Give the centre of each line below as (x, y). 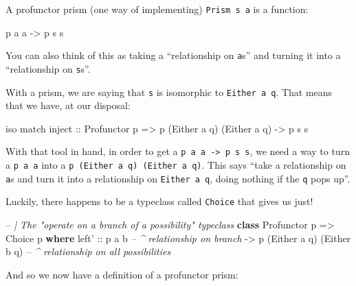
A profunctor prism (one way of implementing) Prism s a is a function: (157, 9)
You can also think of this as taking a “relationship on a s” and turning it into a (173, 55)
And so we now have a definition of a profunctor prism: (122, 274)
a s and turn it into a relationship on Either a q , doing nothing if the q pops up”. (178, 178)
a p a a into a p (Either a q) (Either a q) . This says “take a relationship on (176, 165)
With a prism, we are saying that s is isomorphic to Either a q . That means (169, 92)
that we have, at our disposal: (68, 105)
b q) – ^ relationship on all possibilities (88, 251)
